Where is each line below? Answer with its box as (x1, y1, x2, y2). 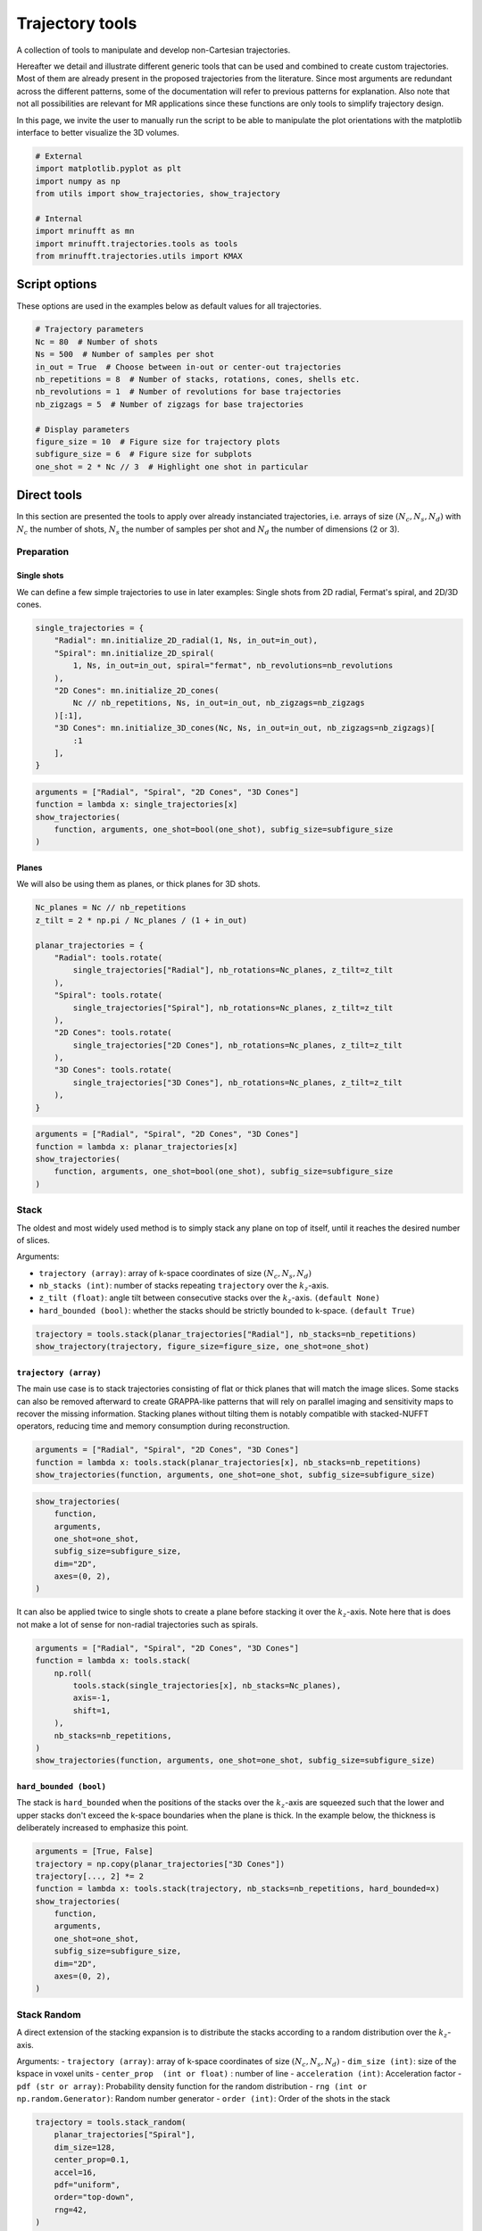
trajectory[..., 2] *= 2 (35, 1870, 145, 1881)
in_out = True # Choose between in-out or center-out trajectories (35, 361, 342, 372)
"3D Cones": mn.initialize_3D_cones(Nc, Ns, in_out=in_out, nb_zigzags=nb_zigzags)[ (54, 723, 436, 734)
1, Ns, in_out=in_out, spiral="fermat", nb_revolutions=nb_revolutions (72, 660, 394, 671)
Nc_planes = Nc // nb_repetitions (35, 902, 187, 913)
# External (35, 151, 83, 161)
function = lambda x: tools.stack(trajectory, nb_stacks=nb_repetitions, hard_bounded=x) (35, 1884, 441, 1894)
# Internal (35, 213, 83, 223)
